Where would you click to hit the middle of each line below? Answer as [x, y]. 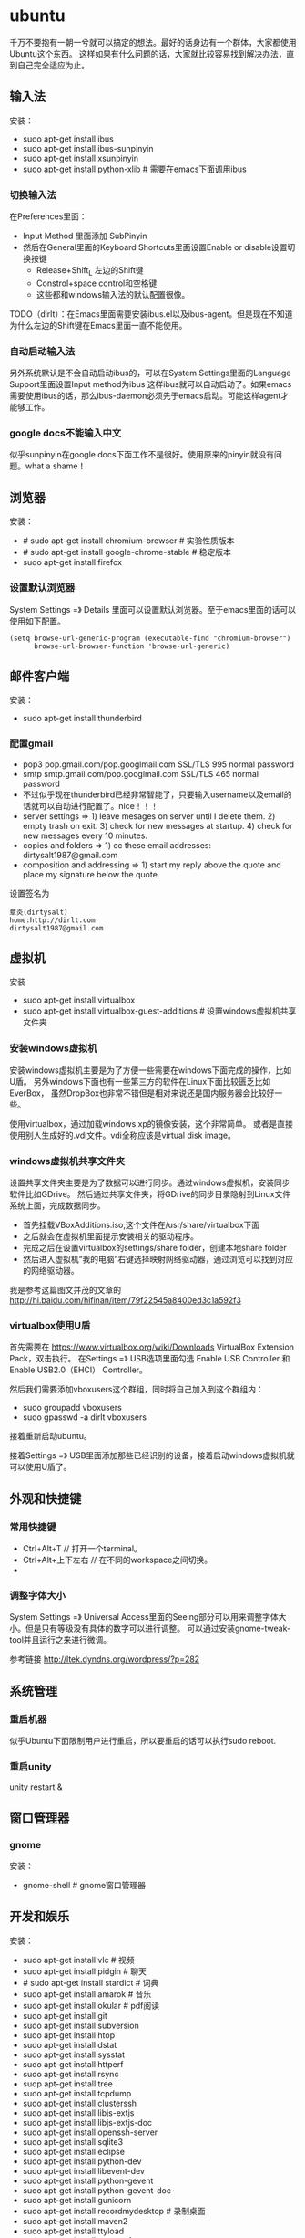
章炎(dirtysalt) [39, 912]
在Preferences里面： [49, 216]
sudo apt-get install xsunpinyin [81, 158]
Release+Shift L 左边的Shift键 [90, 271]
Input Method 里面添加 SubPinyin [85, 236]
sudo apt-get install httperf [73, 2064]
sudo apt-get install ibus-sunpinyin [88, 148]
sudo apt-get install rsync [71, 2074]
